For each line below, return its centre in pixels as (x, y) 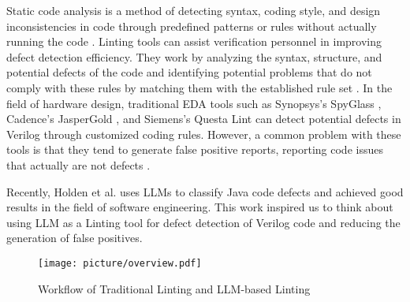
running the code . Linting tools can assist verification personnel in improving (194, 41)
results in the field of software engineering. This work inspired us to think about (200, 207)
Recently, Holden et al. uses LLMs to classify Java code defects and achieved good (205, 191)
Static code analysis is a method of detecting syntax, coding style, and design (194, 10)
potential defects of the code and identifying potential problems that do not (189, 72)
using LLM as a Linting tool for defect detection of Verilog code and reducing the (203, 222)
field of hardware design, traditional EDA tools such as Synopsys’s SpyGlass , (194, 103)
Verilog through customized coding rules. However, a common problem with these (204, 134)
